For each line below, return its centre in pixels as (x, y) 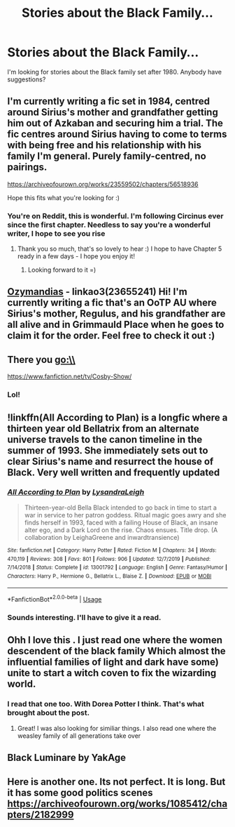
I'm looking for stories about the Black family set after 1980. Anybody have (115, 72)
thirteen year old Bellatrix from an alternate (103, 429)
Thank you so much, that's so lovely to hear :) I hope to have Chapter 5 (120, 249)
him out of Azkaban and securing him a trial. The (115, 123)
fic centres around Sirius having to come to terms (117, 134)
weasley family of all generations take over (79, 736)
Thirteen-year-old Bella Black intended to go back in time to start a (120, 508)
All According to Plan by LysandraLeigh (76, 492)
